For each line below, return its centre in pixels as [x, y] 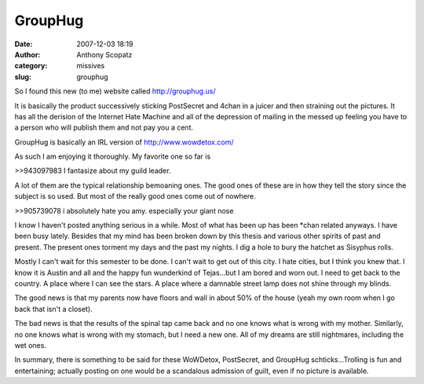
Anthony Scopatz [104, 54]
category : [31, 66]
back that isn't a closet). [54, 309]
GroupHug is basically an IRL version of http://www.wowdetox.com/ [124, 142]
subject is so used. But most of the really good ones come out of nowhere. [135, 196]
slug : [23, 77]
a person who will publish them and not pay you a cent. [104, 128]
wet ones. [31, 345]
